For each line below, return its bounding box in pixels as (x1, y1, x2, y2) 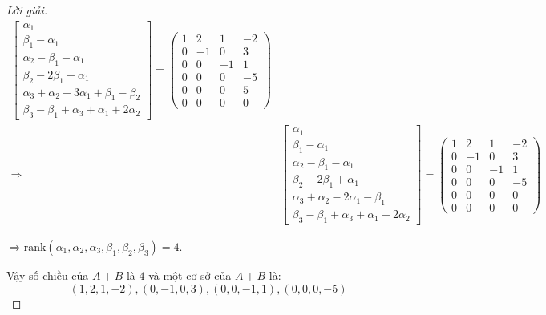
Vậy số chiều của (6, 266, 89, 283)
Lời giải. (6, 2, 48, 18)
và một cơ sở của (148, 266, 232, 283)
